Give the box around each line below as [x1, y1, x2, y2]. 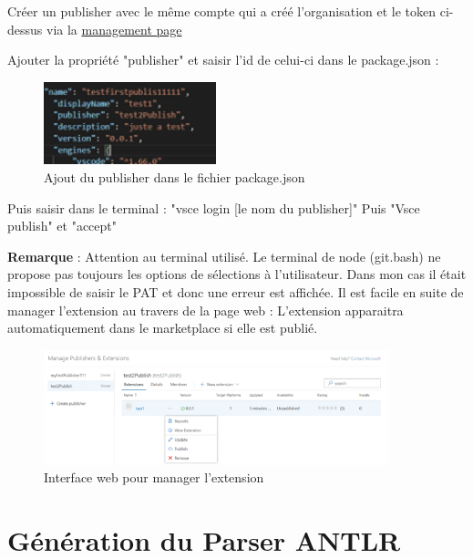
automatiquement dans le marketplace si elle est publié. [7, 318, 318, 337]
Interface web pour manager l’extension [44, 468, 264, 487]
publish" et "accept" [7, 216, 118, 235]
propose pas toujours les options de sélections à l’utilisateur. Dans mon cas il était [7, 264, 467, 284]
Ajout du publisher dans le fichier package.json [44, 168, 305, 187]
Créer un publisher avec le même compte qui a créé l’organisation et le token [7, 2, 437, 20]
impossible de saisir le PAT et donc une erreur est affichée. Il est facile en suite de [7, 283, 464, 302]
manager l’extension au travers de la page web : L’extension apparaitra [7, 300, 404, 319]
